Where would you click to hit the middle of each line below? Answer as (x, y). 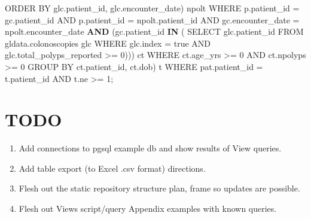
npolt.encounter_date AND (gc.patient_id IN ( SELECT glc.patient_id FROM (154, 31)
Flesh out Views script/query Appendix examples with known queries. (148, 209)
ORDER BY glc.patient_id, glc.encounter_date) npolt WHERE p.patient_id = (152, 8)
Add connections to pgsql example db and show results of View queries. (150, 148)
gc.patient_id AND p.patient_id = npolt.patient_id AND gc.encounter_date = (152, 19)
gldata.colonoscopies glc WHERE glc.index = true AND (108, 43)
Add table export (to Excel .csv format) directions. (112, 168)
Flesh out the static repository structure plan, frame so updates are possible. (159, 188)
